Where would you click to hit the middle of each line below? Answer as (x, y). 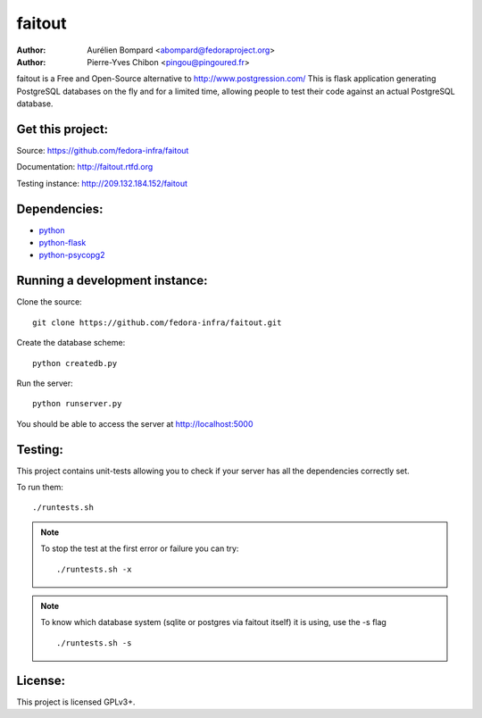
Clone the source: (49, 302)
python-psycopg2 (72, 255)
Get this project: (62, 129)
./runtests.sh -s (94, 643)
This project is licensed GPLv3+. (76, 702)
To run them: (40, 488)
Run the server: (45, 383)
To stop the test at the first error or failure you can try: (140, 548)
